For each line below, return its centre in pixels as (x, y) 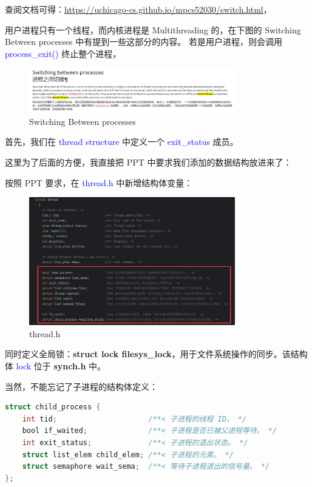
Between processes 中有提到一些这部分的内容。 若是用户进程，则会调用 (144, 42)
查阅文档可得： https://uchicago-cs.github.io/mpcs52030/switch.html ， (138, 9)
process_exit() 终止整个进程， (63, 53)
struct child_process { (53, 407)
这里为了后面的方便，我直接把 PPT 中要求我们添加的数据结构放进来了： (148, 162)
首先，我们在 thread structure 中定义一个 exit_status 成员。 (122, 142)
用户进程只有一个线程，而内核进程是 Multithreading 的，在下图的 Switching (153, 29)
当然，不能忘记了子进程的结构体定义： (81, 386)
